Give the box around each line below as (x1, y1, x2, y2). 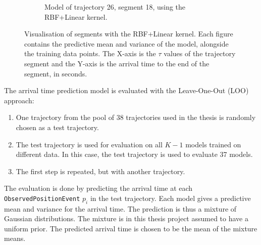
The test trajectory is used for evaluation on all (16, 139, 163, 149)
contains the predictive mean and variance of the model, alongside (24, 38, 229, 49)
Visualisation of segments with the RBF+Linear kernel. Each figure (24, 28, 233, 39)
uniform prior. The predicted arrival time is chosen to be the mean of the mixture (4, 223, 257, 233)
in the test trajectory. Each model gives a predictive (90, 192, 251, 203)
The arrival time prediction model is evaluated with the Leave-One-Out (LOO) (4, 85, 249, 96)
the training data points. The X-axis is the (24, 48, 156, 59)
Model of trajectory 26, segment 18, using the (44, 2, 186, 12)
